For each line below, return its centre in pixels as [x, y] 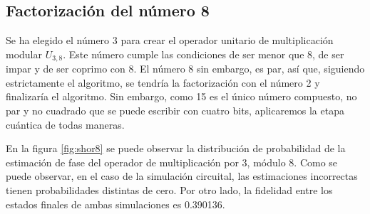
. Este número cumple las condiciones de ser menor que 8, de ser [204, 54]
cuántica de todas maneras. [65, 124]
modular [24, 54]
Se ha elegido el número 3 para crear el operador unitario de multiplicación [170, 40]
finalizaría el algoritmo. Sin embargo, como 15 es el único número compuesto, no [181, 96]
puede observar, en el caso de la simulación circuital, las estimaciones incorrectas [182, 176]
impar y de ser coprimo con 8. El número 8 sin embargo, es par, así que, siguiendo [185, 69]
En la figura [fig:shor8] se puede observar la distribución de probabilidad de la [176, 148]
